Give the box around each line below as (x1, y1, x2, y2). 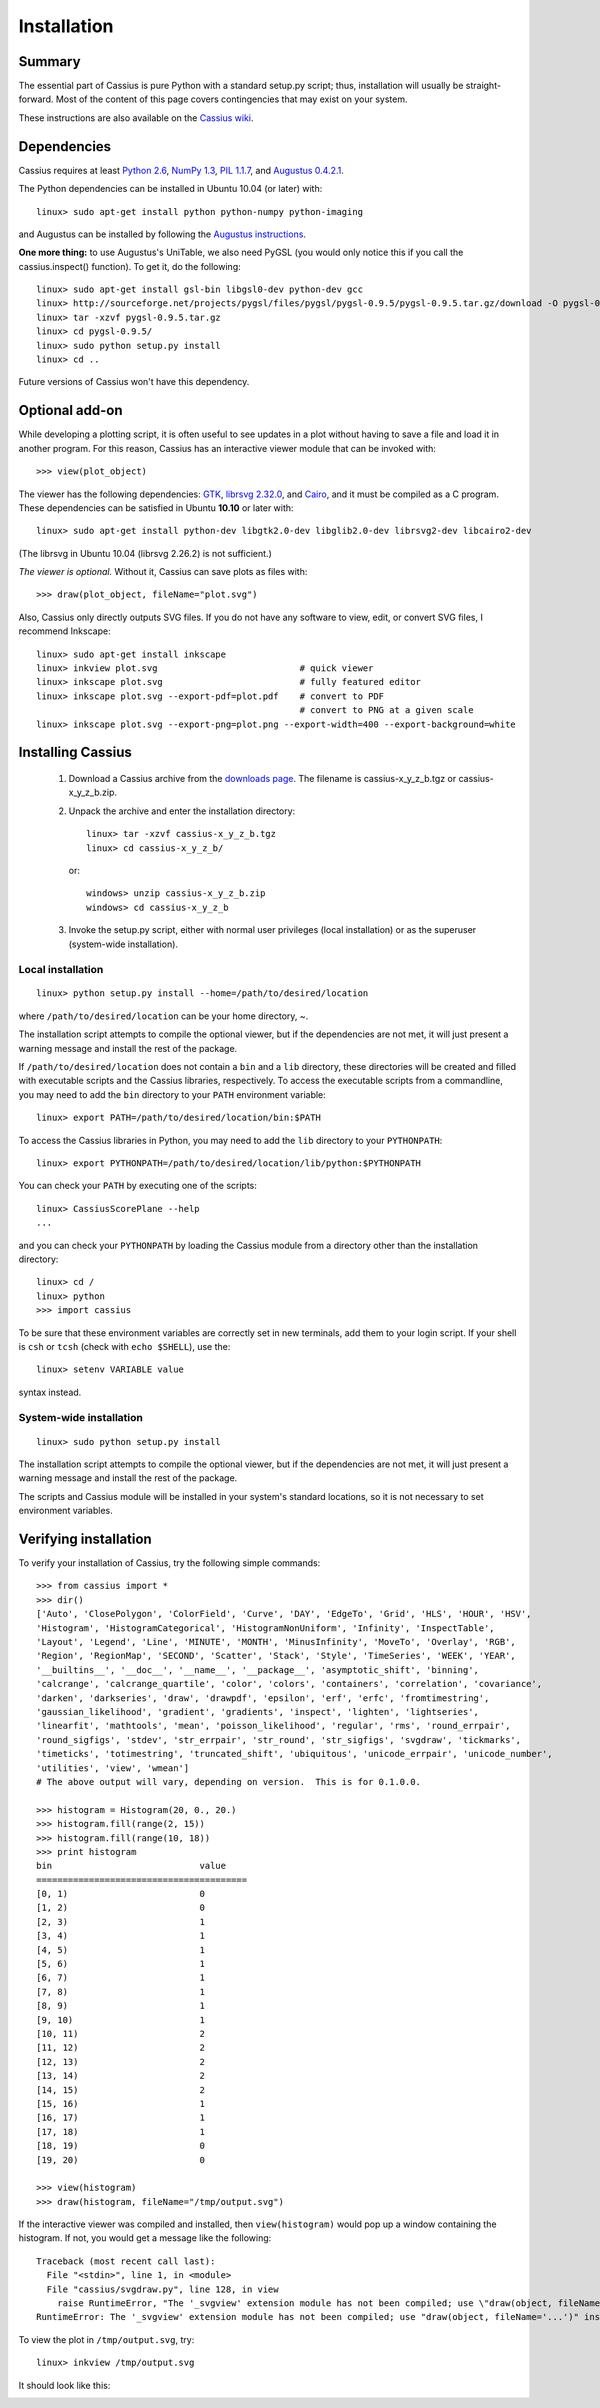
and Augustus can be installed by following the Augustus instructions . (18, 228, 307, 240)
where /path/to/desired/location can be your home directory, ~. (18, 1010, 309, 1022)
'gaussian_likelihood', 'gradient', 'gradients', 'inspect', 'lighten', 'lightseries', (36, 1706, 480, 1717)
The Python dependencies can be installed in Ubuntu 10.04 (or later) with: (18, 183, 323, 195)
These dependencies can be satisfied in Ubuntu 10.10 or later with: (18, 501, 294, 514)
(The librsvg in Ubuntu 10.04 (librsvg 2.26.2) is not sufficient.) (18, 547, 272, 559)
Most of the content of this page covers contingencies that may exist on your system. (55, 93, 408, 105)
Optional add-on (18, 402, 124, 419)
